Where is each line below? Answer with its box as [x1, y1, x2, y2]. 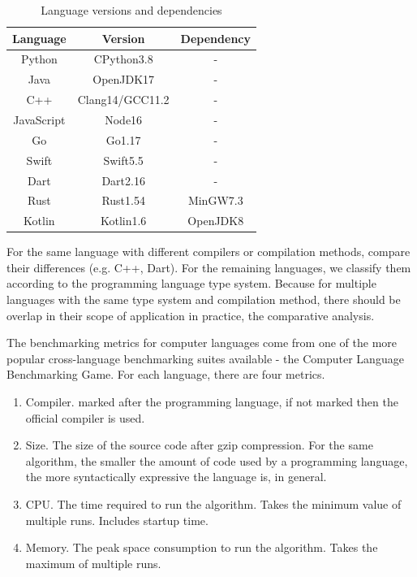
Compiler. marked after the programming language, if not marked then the [25, 393, 398, 410]
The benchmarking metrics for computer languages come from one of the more [6, 334, 398, 351]
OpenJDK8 [187, 212, 244, 229]
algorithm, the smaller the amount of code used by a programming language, [25, 452, 408, 469]
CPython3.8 [93, 50, 153, 67]
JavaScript [13, 111, 66, 128]
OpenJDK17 [92, 71, 155, 88]
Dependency [180, 29, 251, 46]
